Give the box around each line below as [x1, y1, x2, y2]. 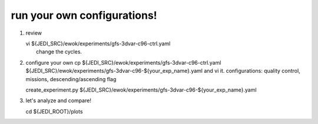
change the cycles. [36, 48, 82, 55]
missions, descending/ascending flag [25, 75, 117, 82]
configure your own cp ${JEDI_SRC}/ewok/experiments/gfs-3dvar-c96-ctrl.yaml [25, 59, 221, 66]
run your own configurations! [11, 9, 157, 22]
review [25, 29, 42, 36]
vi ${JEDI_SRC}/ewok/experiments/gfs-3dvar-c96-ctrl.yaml [25, 40, 171, 47]
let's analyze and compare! [25, 97, 91, 104]
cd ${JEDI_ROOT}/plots [25, 108, 83, 115]
